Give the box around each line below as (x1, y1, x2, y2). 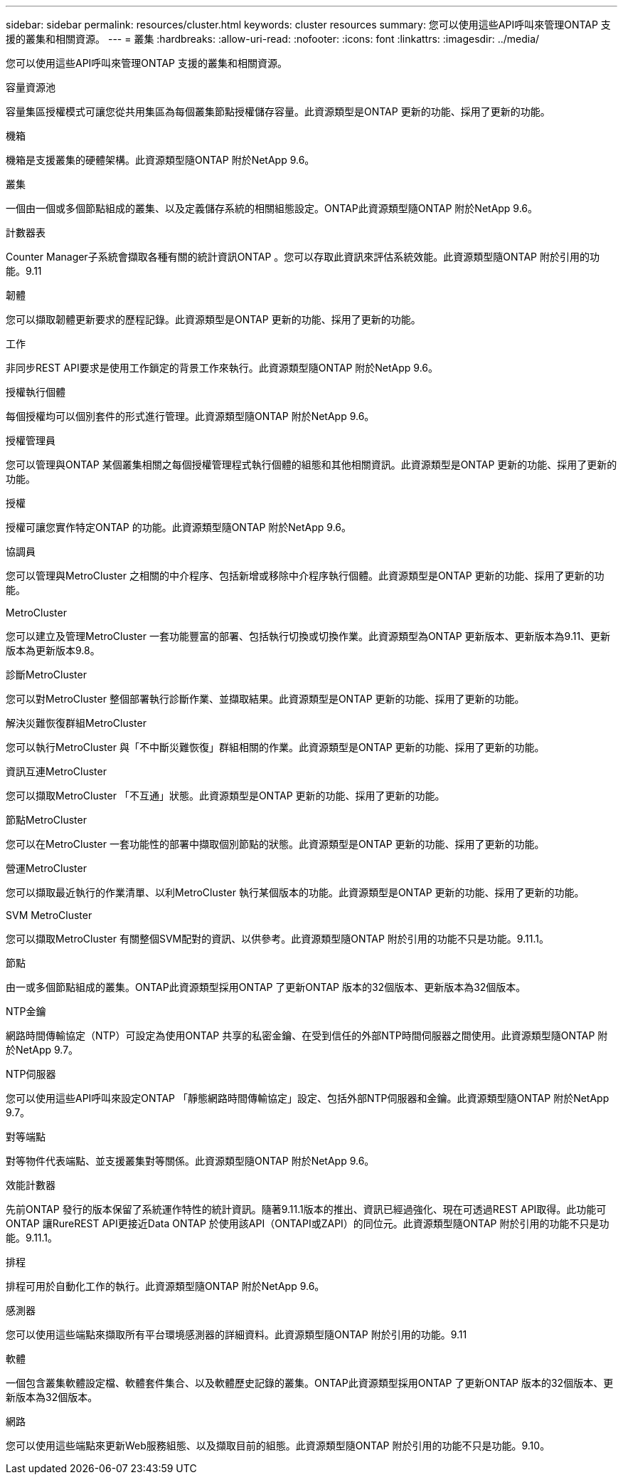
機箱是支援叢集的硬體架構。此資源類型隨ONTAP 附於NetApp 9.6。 (6, 154, 315, 166)
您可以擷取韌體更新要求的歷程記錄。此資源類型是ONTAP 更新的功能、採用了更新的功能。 (6, 313, 421, 325)
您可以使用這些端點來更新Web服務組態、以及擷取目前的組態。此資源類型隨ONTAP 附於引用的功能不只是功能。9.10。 (6, 1439, 550, 1452)
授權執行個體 (6, 386, 65, 398)
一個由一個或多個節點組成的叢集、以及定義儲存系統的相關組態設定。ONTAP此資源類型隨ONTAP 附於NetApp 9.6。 (6, 202, 538, 214)
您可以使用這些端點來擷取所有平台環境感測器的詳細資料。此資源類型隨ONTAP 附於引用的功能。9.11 (6, 1328, 467, 1340)
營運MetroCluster (6, 862, 87, 874)
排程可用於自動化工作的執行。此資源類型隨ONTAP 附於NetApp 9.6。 (6, 1280, 325, 1292)
